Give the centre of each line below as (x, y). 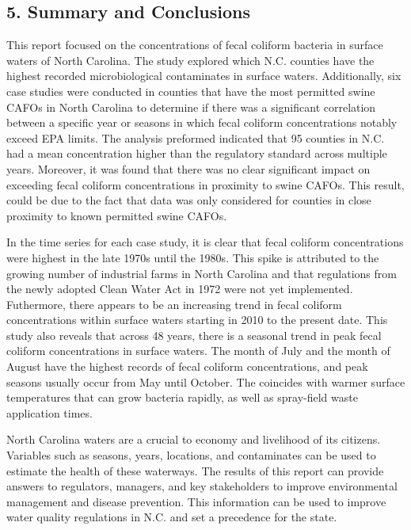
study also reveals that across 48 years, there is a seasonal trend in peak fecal (194, 335)
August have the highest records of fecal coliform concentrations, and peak (187, 366)
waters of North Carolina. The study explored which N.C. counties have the (190, 60)
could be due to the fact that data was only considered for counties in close (189, 200)
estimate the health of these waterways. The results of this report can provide (195, 470)
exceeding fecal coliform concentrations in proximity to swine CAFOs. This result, (205, 184)
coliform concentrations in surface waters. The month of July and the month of (198, 351)
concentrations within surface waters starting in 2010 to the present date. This (197, 320)
